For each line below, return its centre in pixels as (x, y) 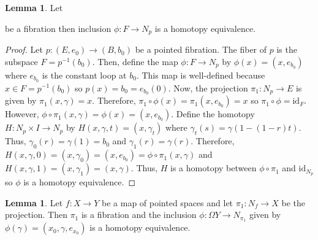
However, (22, 114)
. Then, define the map (135, 61)
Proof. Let (24, 49)
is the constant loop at (84, 75)
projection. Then (36, 215)
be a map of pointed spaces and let (168, 202)
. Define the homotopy (213, 114)
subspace (21, 61)
